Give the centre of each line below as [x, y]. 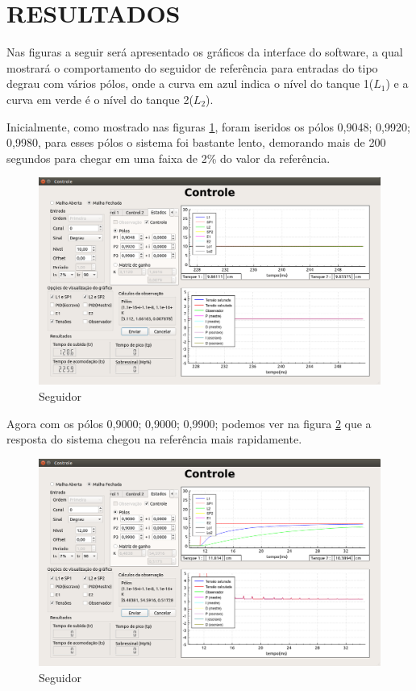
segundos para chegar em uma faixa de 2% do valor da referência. [168, 158]
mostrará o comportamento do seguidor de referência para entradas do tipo [192, 67]
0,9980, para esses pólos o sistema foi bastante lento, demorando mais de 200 [196, 142]
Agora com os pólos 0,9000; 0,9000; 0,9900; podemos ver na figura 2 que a [189, 423]
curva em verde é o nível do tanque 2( [100, 99]
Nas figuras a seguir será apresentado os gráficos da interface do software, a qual [205, 52]
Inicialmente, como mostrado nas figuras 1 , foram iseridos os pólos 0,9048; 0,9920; [208, 126]
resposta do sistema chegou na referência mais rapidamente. [154, 439]
